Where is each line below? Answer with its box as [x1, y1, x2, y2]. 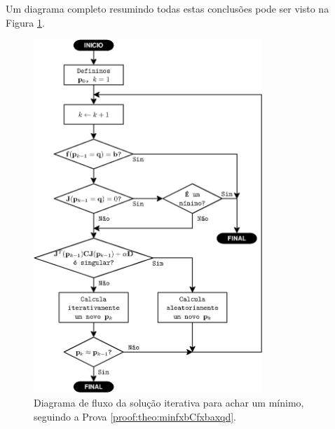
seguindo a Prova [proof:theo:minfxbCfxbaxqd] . [34, 409, 237, 423]
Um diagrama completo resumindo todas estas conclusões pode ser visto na [6, 1, 329, 15]
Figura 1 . [6, 15, 45, 29]
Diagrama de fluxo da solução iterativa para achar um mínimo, [34, 395, 304, 409]
